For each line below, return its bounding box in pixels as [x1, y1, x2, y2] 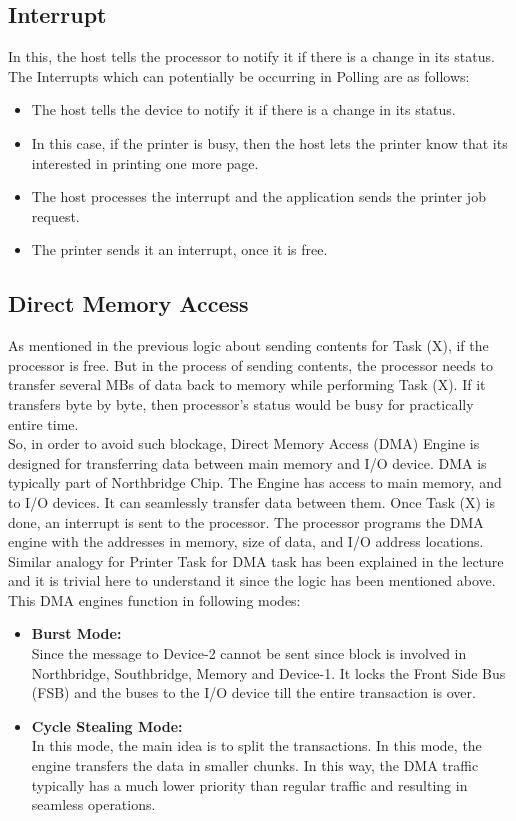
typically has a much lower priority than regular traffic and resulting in [31, 774, 468, 795]
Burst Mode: [31, 623, 122, 644]
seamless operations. [31, 794, 156, 815]
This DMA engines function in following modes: [8, 589, 301, 610]
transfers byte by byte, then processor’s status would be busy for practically [8, 393, 474, 414]
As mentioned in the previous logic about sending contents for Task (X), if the [8, 335, 489, 356]
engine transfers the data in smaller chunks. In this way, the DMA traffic [31, 755, 479, 776]
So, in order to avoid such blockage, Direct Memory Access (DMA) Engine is [8, 433, 480, 454]
